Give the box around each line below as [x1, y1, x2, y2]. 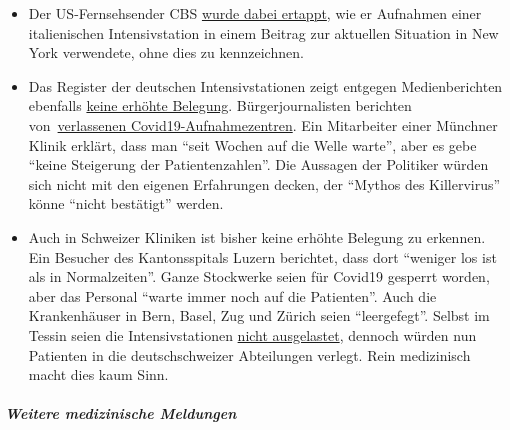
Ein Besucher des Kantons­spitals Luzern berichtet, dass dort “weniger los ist [28, 246, 497, 267]
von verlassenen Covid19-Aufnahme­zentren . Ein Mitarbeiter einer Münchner [28, 114, 498, 135]
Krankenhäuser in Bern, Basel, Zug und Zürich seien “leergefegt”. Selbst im [28, 305, 490, 326]
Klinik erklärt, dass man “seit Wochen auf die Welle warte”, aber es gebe [28, 134, 477, 155]
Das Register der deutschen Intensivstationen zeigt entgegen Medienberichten [28, 75, 503, 96]
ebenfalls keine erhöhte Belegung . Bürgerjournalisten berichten [28, 95, 412, 116]
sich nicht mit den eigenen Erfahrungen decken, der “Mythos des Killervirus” [28, 173, 501, 194]
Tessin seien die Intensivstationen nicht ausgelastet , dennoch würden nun [28, 324, 477, 345]
